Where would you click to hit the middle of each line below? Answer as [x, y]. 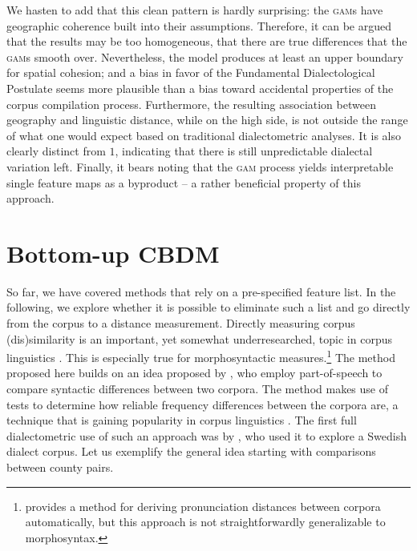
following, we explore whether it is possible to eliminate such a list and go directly [208, 307]
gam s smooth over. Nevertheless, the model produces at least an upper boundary [205, 56]
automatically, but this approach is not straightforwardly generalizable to [205, 522]
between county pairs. [60, 467]
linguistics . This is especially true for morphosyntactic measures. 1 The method [201, 356]
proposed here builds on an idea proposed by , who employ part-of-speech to [194, 373]
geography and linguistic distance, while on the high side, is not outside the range [207, 120]
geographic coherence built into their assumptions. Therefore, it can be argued [199, 25]
